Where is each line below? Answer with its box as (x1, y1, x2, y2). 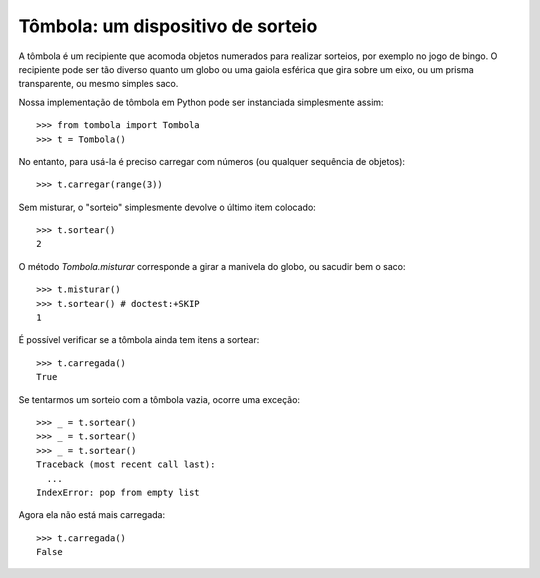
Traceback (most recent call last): (36, 459, 216, 470)
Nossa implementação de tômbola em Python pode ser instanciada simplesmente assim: (18, 96, 384, 108)
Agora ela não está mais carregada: (18, 509, 165, 521)
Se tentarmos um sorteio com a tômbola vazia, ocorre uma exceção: (18, 393, 300, 405)
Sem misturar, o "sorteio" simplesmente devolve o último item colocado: (18, 201, 317, 213)
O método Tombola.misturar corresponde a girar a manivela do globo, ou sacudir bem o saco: (18, 260, 406, 272)
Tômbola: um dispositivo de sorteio (18, 15, 318, 37)
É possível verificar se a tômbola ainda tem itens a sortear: (18, 334, 260, 346)
